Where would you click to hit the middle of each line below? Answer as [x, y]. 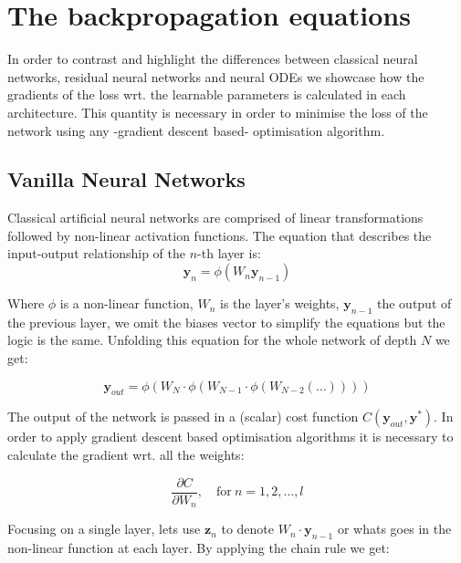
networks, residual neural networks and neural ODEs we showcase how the [216, 76]
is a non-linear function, [126, 303]
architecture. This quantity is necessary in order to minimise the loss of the [218, 112]
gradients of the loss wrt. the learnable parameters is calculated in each [207, 94]
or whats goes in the [394, 529]
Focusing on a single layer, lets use [104, 529]
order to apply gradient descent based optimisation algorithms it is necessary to [230, 437]
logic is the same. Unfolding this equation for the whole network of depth [212, 340]
